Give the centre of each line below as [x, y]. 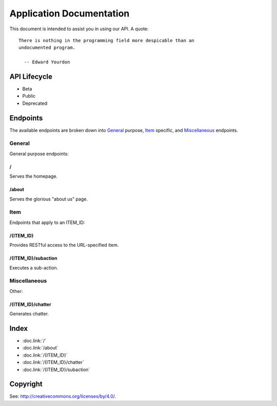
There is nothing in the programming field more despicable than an [106, 40]
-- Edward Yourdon [47, 62]
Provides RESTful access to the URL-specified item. [64, 245]
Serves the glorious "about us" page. [49, 199]
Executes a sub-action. [34, 268]
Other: [16, 291]
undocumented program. [47, 48]
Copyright [26, 384]
